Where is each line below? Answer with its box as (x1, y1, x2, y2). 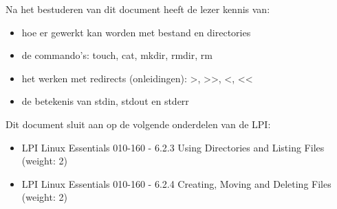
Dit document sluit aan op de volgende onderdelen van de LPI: (6, 116, 271, 131)
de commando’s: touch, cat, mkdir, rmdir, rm (21, 48, 213, 62)
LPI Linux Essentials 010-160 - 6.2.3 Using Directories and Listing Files (21, 140, 325, 154)
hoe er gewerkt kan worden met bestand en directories (21, 25, 251, 39)
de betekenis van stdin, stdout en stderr (21, 94, 189, 108)
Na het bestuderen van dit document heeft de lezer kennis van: (6, 2, 270, 16)
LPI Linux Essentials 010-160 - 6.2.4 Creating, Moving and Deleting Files (21, 176, 331, 190)
